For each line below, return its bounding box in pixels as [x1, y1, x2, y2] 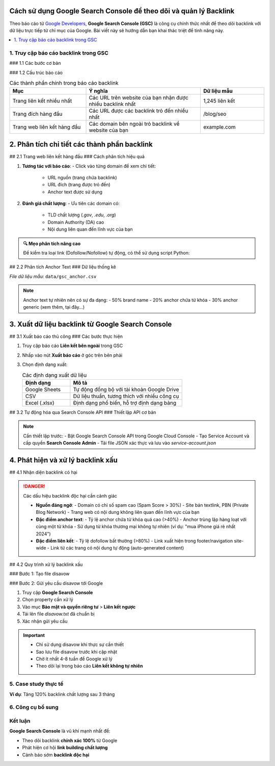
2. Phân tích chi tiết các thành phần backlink [9, 140, 153, 149]
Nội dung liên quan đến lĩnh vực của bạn [47, 226, 133, 232]
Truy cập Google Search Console [22, 589, 93, 596]
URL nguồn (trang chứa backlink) [47, 174, 117, 181]
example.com [203, 123, 236, 130]
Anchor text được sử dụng [47, 189, 103, 195]
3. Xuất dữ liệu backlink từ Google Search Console [9, 319, 172, 329]
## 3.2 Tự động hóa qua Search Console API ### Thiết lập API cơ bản [9, 409, 156, 415]
